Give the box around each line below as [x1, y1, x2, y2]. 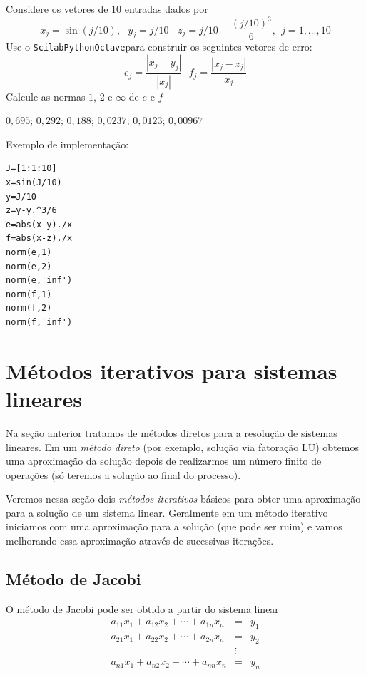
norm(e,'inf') [6, 275, 73, 286]
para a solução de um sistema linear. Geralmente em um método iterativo [6, 505, 328, 520]
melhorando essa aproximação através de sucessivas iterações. [6, 533, 274, 548]
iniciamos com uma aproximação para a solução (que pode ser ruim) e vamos [6, 519, 342, 534]
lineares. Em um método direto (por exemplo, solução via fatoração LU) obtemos [6, 439, 359, 454]
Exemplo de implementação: [6, 136, 129, 151]
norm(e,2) [6, 261, 52, 272]
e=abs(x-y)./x [6, 219, 73, 230]
